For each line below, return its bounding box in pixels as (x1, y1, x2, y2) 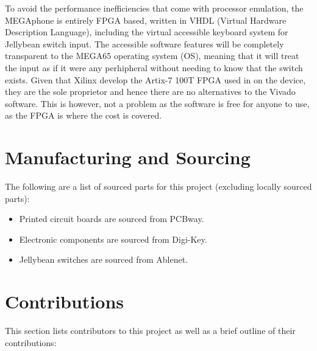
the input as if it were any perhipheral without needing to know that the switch (5, 61, 303, 74)
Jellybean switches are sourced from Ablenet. (19, 253, 188, 266)
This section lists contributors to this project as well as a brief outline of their (5, 324, 296, 337)
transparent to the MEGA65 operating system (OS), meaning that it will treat (5, 49, 299, 62)
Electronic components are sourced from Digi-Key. (19, 232, 207, 245)
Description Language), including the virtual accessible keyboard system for (5, 26, 288, 38)
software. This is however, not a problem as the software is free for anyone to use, (5, 97, 310, 109)
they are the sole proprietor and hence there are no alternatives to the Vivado (5, 85, 296, 98)
